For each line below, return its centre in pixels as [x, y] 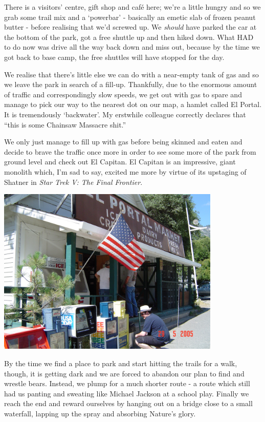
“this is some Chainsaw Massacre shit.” [65, 124]
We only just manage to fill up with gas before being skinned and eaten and [123, 142]
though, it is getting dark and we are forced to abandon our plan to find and [124, 373]
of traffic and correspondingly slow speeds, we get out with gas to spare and [123, 94]
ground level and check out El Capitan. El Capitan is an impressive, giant [120, 162]
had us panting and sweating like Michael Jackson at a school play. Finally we [127, 393]
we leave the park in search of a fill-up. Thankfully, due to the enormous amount [131, 84]
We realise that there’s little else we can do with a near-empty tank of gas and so [131, 74]
